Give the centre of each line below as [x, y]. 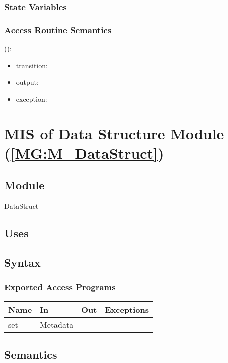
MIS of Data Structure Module [114, 133]
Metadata [57, 324]
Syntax [22, 262]
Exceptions [127, 309]
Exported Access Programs [60, 287]
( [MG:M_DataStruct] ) [84, 153]
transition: [32, 65]
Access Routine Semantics [58, 29]
